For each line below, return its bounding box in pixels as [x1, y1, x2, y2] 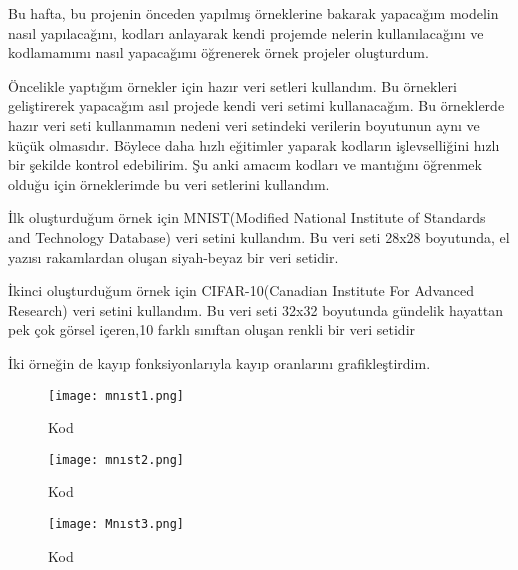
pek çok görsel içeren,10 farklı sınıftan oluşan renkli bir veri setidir [8, 319, 416, 340]
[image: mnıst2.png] [48, 452, 185, 467]
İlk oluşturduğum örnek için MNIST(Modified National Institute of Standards [8, 207, 486, 228]
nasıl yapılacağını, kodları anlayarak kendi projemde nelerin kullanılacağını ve [8, 22, 484, 43]
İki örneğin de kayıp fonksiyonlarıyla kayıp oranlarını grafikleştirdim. [8, 352, 431, 373]
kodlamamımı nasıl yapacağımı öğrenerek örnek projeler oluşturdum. [8, 42, 429, 63]
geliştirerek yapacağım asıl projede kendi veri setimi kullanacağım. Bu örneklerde [8, 95, 505, 116]
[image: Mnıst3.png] [48, 517, 185, 531]
